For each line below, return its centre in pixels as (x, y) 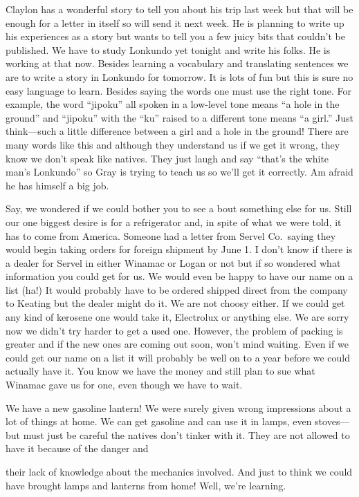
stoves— (332, 421)
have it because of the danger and (77, 448)
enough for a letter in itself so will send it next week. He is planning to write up (175, 22)
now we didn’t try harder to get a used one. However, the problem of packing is (174, 330)
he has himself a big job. (57, 185)
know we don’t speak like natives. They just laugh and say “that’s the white (167, 158)
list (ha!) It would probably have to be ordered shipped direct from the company (177, 289)
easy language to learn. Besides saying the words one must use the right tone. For (178, 90)
